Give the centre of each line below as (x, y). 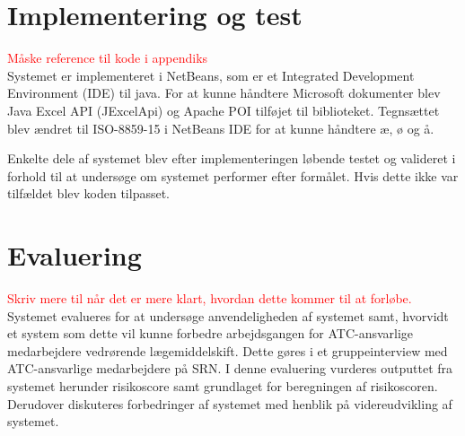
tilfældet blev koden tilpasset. (89, 193)
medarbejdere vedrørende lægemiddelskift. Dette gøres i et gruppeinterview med (228, 350)
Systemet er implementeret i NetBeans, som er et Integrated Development (211, 75)
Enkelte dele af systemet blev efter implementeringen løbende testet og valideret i (232, 158)
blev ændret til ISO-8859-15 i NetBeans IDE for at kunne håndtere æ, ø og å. (221, 128)
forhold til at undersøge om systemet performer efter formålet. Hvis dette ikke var (233, 175)
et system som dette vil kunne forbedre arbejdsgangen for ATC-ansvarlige (211, 333)
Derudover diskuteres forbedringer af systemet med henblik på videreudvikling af (230, 403)
